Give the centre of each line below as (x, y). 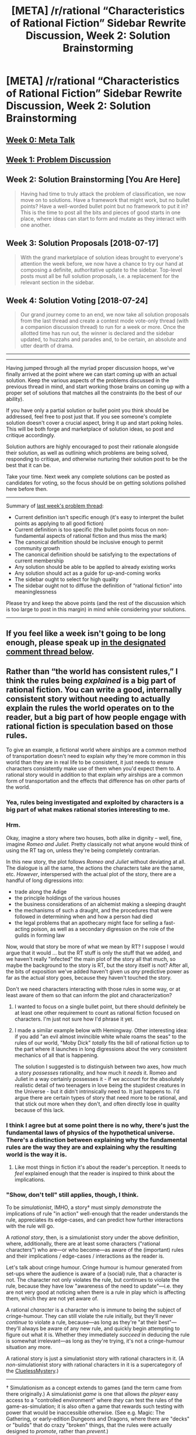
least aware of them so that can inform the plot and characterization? (89, 995)
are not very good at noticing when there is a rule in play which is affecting (96, 1292)
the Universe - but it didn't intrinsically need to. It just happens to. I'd (97, 1091)
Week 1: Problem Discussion (59, 159)
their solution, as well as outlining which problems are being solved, (87, 453)
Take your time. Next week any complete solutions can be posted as (88, 477)
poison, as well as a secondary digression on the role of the (103, 929)
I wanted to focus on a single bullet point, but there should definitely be (100, 1006)
